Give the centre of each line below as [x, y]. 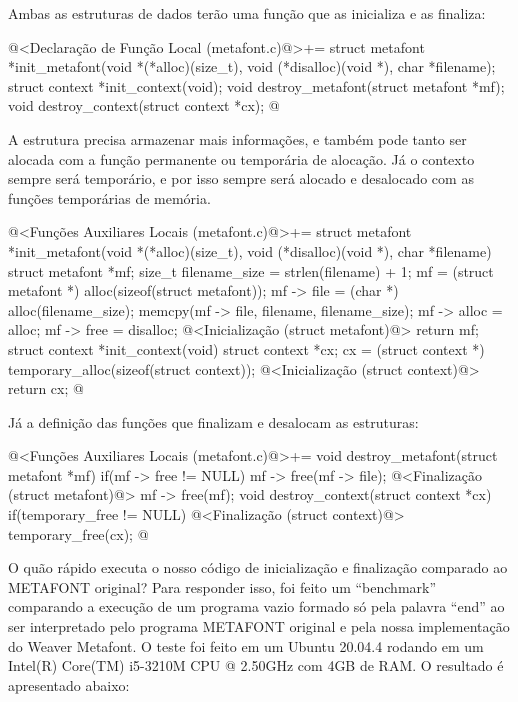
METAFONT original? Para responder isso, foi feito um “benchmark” [222, 586]
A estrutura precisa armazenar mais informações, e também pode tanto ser [237, 138]
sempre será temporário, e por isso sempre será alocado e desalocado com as [241, 178]
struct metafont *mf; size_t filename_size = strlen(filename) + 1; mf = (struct [251, 270]
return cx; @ [46, 388]
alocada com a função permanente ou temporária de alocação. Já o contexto [241, 158]
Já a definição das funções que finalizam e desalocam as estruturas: [213, 421]
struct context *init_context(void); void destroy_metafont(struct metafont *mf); [256, 85]
